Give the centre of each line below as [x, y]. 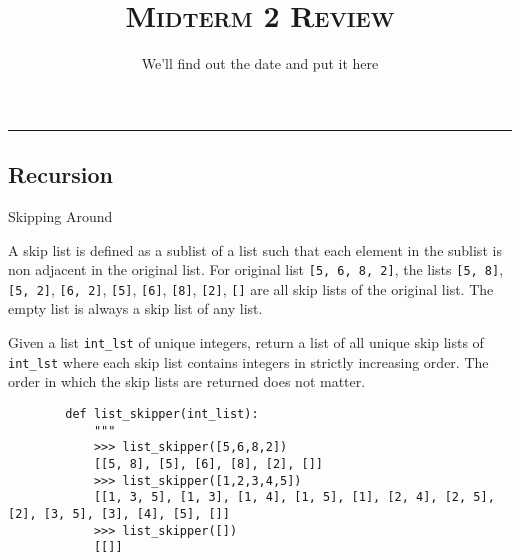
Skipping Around [60, 215]
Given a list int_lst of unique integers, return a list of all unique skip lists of [246, 342]
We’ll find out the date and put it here [260, 63]
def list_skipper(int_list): [162, 413]
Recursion [61, 174]
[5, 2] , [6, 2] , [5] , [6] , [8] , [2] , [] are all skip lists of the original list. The [251, 288]
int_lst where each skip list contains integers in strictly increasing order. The [248, 361]
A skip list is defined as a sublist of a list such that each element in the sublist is [255, 249]
